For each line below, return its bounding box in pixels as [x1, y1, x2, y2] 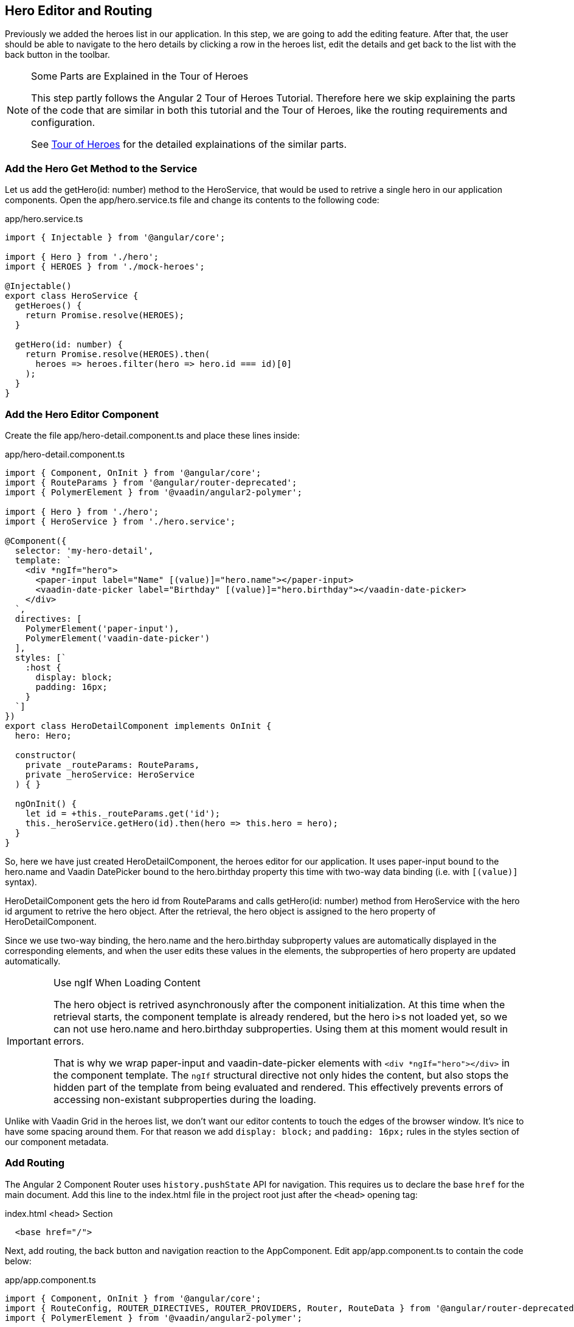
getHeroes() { [15, 301, 82, 311]
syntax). [5, 876, 37, 887]
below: [5, 1255, 32, 1266]
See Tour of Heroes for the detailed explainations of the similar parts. [31, 138, 347, 151]
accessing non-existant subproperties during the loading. [53, 1093, 316, 1106]
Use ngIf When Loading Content [53, 976, 201, 989]
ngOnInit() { [15, 798, 77, 809]
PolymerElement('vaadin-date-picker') [25, 633, 210, 643]
